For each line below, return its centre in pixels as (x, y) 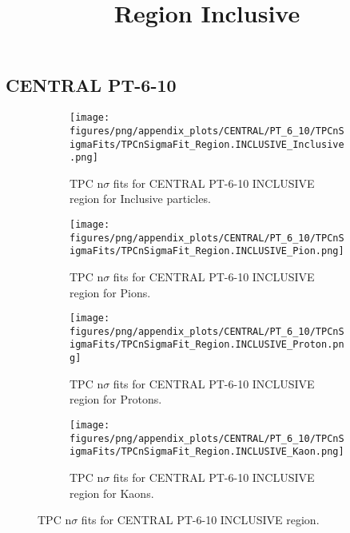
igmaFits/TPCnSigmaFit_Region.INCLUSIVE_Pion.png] (207, 251)
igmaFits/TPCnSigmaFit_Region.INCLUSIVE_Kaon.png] (207, 452)
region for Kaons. (112, 493)
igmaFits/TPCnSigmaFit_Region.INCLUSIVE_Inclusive (207, 144)
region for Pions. (110, 292)
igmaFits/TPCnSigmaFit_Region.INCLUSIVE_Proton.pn (207, 345)
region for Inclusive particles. (140, 199)
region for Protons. (116, 399)
